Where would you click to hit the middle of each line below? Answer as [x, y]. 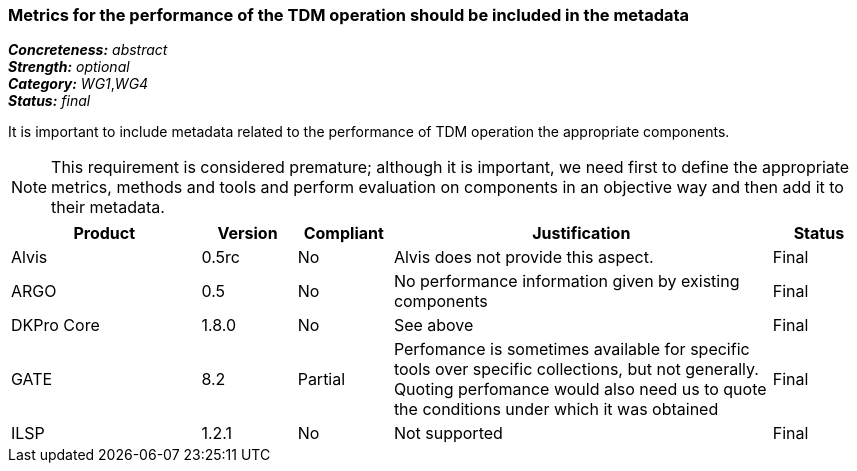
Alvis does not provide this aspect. [523, 257]
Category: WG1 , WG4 [78, 84]
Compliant [343, 233]
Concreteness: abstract [88, 50]
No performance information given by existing [566, 281]
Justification [581, 233]
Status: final [49, 101]
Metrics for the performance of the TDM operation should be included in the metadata [349, 15]
